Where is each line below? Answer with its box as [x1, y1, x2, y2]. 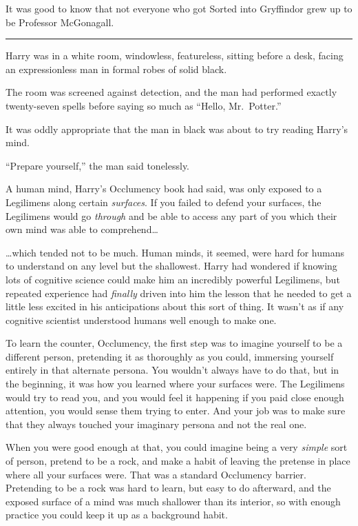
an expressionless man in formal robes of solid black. [6, 61, 227, 76]
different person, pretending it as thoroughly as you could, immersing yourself [6, 349, 334, 363]
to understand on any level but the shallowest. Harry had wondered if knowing [6, 259, 337, 273]
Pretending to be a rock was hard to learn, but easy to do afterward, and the [6, 481, 331, 495]
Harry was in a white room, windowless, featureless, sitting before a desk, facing [6, 48, 344, 63]
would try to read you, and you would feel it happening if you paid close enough [6, 390, 344, 404]
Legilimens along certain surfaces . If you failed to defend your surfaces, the [6, 194, 322, 209]
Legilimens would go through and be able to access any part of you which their [6, 208, 337, 223]
